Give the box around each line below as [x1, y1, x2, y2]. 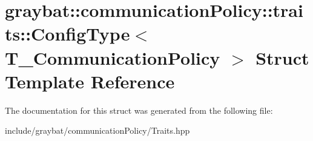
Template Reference [5, 68, 175, 93]
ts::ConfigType [5, 21, 130, 46]
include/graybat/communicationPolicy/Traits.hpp [5, 124, 190, 137]
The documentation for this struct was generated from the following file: [5, 103, 273, 116]
